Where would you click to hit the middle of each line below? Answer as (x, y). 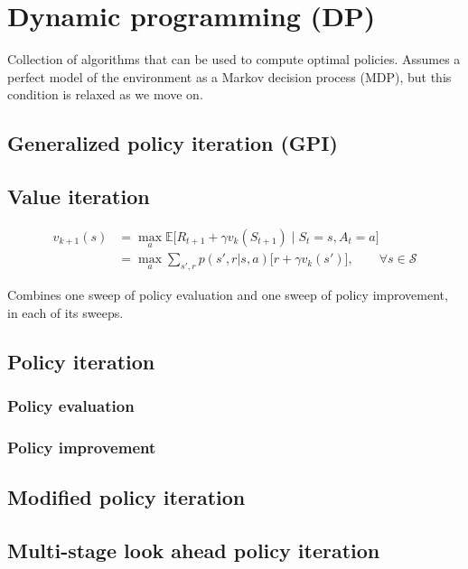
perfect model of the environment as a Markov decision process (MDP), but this (229, 76)
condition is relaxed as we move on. (105, 94)
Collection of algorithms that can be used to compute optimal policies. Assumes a (234, 59)
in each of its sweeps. (66, 312)
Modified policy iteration (126, 497)
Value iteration (79, 196)
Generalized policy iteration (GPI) (173, 143)
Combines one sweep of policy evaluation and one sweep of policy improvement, (228, 294)
